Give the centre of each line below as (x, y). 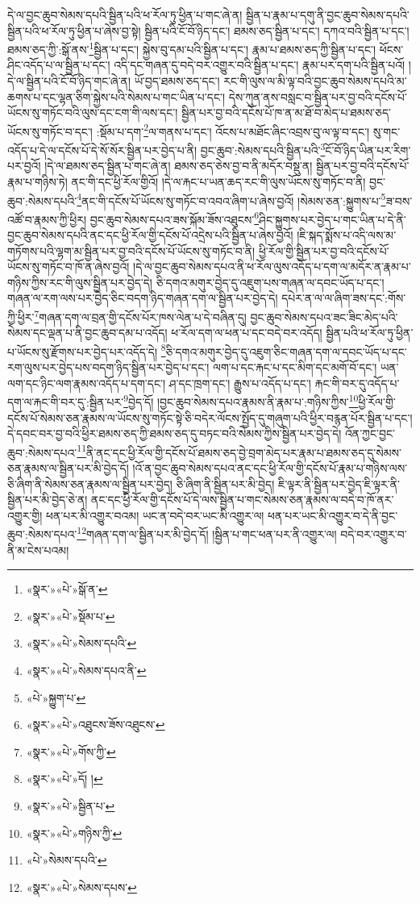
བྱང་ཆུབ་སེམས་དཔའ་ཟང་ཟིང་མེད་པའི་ (324, 317)
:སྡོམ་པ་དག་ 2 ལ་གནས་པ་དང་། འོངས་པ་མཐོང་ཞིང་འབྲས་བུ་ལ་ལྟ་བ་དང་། (233, 130)
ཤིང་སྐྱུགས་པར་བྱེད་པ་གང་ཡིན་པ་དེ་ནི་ (333, 219)
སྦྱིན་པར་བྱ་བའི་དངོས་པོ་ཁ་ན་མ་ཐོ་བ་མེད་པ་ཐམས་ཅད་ (286, 112)
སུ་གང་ (387, 131)
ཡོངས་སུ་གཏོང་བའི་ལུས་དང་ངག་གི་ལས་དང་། (93, 112)
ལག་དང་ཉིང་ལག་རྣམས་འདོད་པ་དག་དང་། (87, 383)
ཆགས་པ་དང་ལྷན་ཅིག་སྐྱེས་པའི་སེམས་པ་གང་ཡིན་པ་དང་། (116, 96)
